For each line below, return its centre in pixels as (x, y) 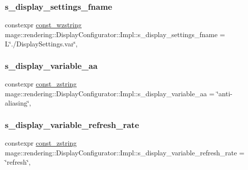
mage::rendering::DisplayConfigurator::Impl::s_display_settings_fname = (115, 34)
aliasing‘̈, (18, 103)
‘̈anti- (224, 93)
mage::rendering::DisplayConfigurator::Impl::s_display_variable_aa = (110, 93)
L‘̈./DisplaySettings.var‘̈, (41, 44)
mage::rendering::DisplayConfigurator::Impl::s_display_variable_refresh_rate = (125, 152)
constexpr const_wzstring (43, 25)
